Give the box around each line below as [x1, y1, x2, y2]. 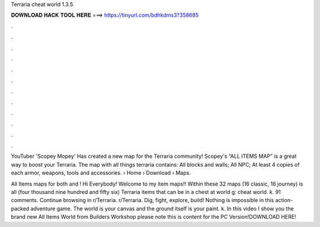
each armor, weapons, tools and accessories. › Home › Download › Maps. [11, 169, 191, 177]
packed [11, 205, 30, 212]
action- [275, 197, 293, 204]
